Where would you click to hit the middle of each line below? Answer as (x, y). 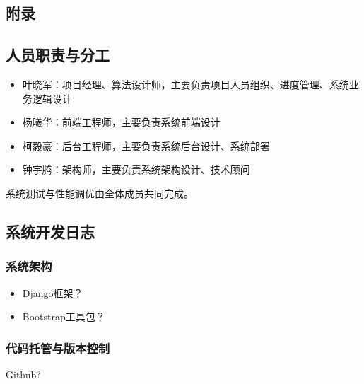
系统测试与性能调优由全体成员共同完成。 (100, 193)
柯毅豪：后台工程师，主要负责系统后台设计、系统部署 (146, 145)
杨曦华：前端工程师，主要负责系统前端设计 (121, 122)
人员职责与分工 (58, 55)
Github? (23, 374)
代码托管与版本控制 (58, 348)
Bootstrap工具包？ (64, 316)
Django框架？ (53, 292)
